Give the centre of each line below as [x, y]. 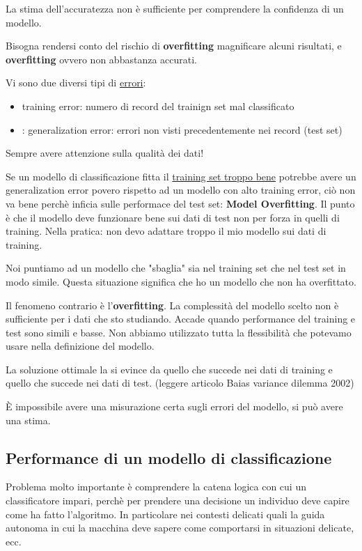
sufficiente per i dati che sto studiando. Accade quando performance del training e [181, 319]
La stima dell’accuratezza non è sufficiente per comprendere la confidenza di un [175, 8]
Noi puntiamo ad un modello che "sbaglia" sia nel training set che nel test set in [176, 268]
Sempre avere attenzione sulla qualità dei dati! [105, 153]
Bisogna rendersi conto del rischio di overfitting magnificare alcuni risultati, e [174, 46]
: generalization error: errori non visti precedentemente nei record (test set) [182, 129]
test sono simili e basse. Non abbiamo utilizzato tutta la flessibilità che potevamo [179, 332]
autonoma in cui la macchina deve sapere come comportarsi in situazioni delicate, [180, 528]
